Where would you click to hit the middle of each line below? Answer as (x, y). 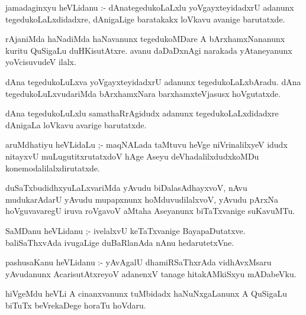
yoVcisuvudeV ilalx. (41, 62)
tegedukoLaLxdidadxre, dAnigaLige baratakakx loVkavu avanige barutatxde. (145, 19)
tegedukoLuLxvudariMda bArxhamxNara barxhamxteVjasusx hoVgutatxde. (143, 93)
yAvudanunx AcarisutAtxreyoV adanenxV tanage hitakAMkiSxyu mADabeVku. (151, 273)
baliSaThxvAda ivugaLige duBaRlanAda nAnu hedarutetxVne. (120, 242)
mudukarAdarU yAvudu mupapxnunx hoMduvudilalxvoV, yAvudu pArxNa (142, 199)
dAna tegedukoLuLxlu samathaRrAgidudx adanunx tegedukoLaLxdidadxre (142, 113)
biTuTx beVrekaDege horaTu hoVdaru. (76, 305)
